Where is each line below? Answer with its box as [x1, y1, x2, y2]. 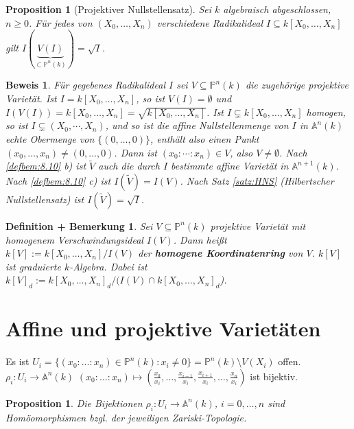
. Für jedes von [29, 15, 93, 30]
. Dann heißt [173, 232, 227, 246]
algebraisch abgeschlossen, [223, 2, 331, 16]
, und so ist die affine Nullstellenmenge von [105, 118, 289, 132]
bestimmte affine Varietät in [171, 159, 289, 173]
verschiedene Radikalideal [156, 15, 263, 30]
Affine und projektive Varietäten [5, 314, 321, 343]
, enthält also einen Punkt [150, 131, 259, 146]
